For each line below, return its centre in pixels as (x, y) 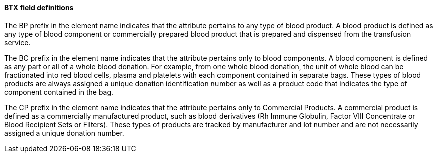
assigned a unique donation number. (64, 133)
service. (17, 42)
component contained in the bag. (59, 92)
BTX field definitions (39, 7)
